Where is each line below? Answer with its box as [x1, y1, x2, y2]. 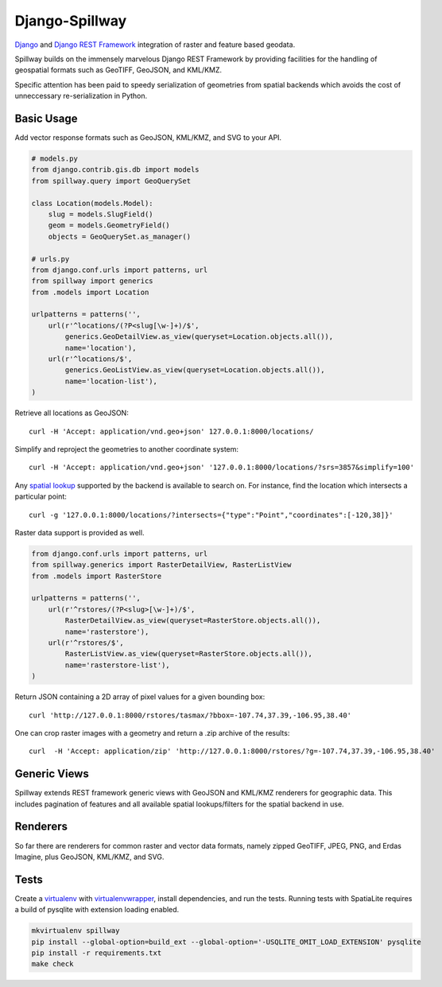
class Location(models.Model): [31, 199, 154, 208]
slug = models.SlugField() [48, 209, 154, 219]
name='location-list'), [64, 376, 158, 386]
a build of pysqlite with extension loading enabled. [14, 905, 180, 915]
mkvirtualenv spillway [31, 927, 120, 935]
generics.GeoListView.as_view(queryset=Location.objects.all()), [64, 366, 325, 375]
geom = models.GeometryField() [48, 221, 170, 230]
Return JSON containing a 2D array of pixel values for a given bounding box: [14, 692, 266, 701]
